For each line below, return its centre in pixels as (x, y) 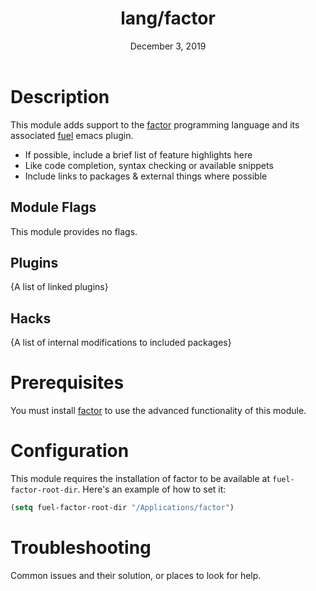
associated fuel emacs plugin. (72, 135)
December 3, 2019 (168, 46)
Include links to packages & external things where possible (146, 176)
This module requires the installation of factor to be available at (140, 478)
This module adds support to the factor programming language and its (155, 124)
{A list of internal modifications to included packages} (121, 343)
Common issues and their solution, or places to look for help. (136, 575)
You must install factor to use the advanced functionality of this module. (158, 411)
